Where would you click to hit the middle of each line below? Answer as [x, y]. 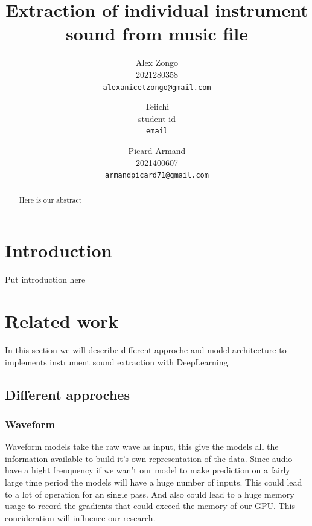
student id [157, 118]
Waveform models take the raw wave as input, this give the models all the [142, 447]
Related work [62, 321]
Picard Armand [157, 150]
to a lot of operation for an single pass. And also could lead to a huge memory [150, 494]
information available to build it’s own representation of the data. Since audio [149, 458]
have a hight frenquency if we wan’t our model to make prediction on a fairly [148, 470]
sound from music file [157, 34]
